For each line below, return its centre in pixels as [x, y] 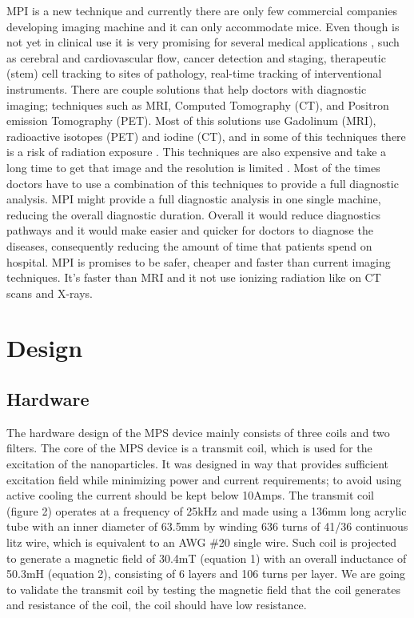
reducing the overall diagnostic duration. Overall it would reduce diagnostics [193, 214]
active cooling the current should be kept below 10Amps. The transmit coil [190, 495]
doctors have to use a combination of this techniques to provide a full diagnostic [203, 183]
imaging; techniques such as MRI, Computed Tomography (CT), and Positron [198, 104]
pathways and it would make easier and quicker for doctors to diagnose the [190, 230]
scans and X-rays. [50, 293]
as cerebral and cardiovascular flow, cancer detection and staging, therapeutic [196, 57]
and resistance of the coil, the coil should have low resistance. [157, 605]
